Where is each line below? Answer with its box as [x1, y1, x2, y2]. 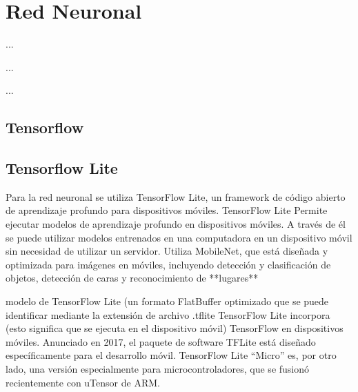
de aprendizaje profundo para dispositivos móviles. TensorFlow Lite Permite [6, 203, 328, 217]
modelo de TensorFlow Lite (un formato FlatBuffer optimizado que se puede [6, 294, 329, 308]
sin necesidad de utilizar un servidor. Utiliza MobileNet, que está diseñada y [6, 244, 328, 258]
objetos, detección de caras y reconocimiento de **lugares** [6, 271, 259, 285]
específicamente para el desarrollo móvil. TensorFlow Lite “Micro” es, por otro [6, 348, 337, 362]
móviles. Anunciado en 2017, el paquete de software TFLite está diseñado [6, 334, 316, 349]
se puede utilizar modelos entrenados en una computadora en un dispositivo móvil [6, 230, 352, 244]
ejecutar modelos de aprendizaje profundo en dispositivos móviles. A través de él [6, 217, 346, 231]
